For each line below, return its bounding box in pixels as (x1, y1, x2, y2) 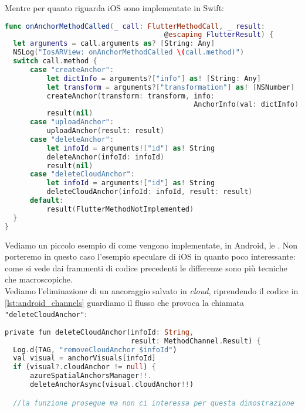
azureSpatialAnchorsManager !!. (29, 372, 152, 380)
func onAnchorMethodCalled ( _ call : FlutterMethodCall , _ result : (5, 22, 266, 30)
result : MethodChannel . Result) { (130, 336, 261, 345)
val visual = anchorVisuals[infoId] (13, 354, 156, 363)
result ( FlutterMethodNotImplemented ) (46, 205, 194, 213)
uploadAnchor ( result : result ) (46, 127, 165, 135)
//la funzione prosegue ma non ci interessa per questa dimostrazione (13, 399, 294, 407)
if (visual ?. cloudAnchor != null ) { (13, 363, 156, 372)
